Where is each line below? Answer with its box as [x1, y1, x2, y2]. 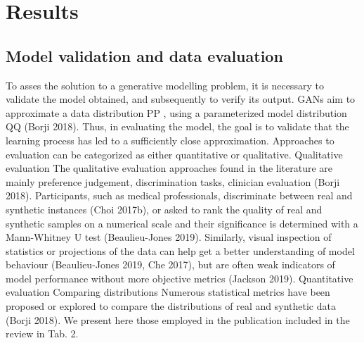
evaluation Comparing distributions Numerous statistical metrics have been [6, 285, 330, 299]
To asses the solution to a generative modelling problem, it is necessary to [6, 77, 324, 92]
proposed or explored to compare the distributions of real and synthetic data [6, 299, 336, 313]
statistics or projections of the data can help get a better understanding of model [6, 243, 355, 258]
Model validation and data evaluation [6, 44, 283, 66]
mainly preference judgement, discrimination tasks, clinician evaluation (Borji [6, 174, 340, 189]
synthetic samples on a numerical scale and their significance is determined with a [6, 216, 358, 230]
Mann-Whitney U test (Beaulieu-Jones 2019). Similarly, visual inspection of [6, 230, 332, 244]
